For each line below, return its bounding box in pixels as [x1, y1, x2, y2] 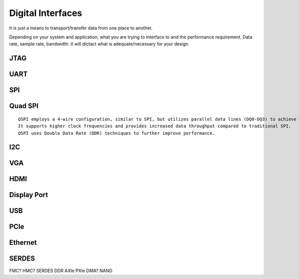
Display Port [9, 191, 48, 199]
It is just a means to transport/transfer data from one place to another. [9, 25, 153, 31]
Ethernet [9, 239, 37, 247]
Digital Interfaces [9, 7, 82, 18]
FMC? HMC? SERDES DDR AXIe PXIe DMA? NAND [9, 268, 113, 274]
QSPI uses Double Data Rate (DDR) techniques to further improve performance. [18, 130, 215, 136]
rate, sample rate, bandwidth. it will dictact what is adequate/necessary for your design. [9, 41, 189, 47]
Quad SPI [9, 102, 39, 110]
